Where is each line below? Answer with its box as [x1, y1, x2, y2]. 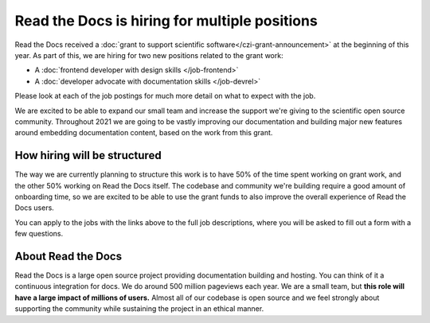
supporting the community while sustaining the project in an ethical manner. [14, 304, 264, 313]
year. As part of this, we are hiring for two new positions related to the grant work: [14, 50, 283, 60]
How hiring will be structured [14, 149, 162, 162]
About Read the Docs [14, 249, 123, 263]
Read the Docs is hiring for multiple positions [14, 12, 318, 29]
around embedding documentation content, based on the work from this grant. [14, 128, 273, 138]
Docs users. [14, 203, 55, 212]
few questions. [14, 229, 64, 239]
